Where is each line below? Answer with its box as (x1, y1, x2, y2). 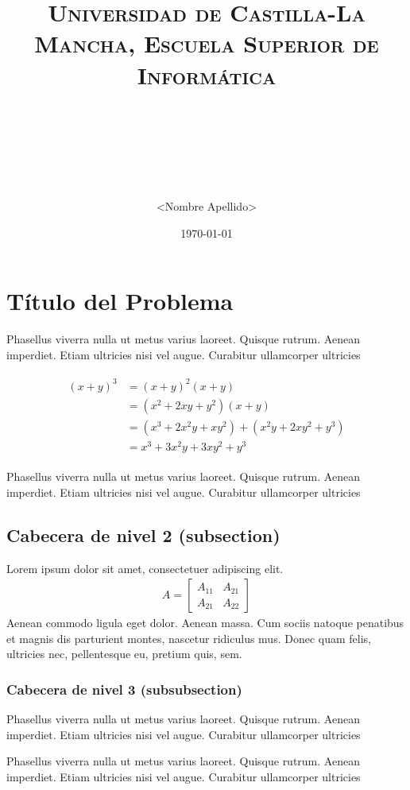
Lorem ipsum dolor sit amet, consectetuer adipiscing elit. (6, 560, 284, 576)
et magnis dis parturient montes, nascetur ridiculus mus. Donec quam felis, (6, 629, 371, 646)
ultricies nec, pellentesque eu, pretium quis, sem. (6, 645, 242, 662)
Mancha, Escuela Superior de (34, 27, 379, 60)
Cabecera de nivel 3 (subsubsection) (6, 679, 242, 699)
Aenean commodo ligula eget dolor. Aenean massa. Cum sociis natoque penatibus (6, 614, 404, 631)
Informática (137, 58, 277, 91)
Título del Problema (6, 285, 234, 317)
